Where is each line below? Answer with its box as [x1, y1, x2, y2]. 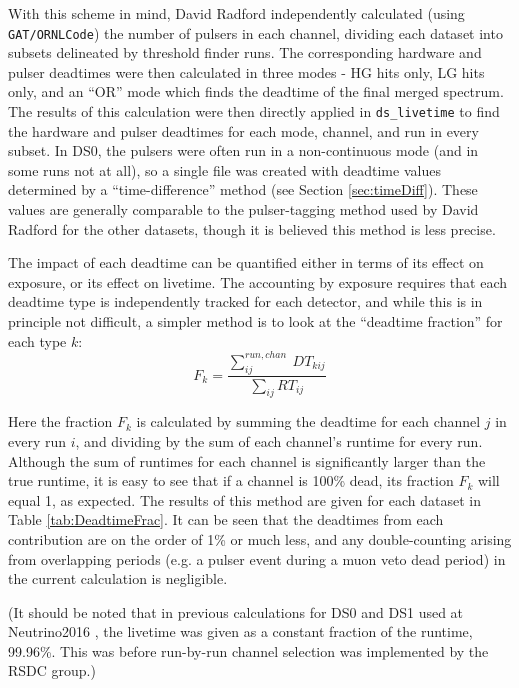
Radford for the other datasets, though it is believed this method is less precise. [8, 218, 496, 239]
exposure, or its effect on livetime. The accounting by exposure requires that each [8, 271, 508, 292]
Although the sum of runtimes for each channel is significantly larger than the [8, 450, 486, 471]
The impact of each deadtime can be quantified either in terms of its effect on [8, 252, 484, 273]
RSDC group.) [8, 660, 96, 681]
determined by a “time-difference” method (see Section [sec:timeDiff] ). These [8, 179, 478, 200]
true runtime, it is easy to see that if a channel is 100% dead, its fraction [8, 470, 454, 491]
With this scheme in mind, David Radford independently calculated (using [8, 3, 465, 23]
